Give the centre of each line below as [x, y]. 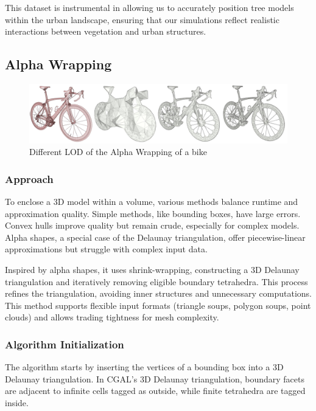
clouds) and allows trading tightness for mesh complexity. [112, 317]
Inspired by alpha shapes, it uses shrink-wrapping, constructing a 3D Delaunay [152, 270]
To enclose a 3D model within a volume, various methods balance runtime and [152, 202]
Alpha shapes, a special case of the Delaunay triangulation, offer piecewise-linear [155, 237]
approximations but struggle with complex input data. [106, 249]
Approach [29, 178]
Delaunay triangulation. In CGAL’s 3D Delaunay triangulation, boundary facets [155, 378]
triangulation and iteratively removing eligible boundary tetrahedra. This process [156, 281]
